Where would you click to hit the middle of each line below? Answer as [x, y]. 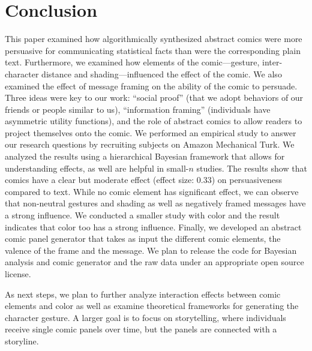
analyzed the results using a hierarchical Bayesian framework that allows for [145, 156]
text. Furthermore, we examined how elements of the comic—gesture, [132, 62]
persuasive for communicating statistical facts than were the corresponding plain [153, 50]
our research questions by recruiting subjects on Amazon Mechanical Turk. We [150, 144]
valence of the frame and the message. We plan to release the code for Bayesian [151, 250]
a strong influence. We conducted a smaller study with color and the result [142, 215]
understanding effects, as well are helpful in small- [97, 168]
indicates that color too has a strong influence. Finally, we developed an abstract [153, 226]
